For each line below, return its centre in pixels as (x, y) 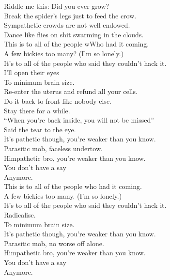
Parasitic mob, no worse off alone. (54, 243)
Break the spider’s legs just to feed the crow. (70, 15)
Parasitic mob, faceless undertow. (53, 148)
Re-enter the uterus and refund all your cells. (71, 91)
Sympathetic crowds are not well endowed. (67, 25)
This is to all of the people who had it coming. (73, 186)
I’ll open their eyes (31, 72)
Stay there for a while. (37, 110)
